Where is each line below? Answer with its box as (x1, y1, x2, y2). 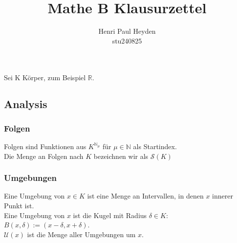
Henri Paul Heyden (98, 26, 156, 36)
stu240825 (112, 35, 142, 45)
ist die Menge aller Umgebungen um (27, 229, 136, 239)
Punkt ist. (4, 200, 34, 210)
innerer (212, 191, 233, 201)
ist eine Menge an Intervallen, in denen (87, 191, 204, 201)
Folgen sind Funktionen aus (4, 141, 86, 151)
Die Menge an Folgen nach (4, 151, 84, 161)
